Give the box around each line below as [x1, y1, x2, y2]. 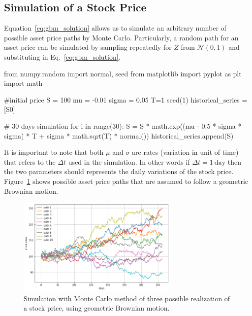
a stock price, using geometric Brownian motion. [24, 303, 170, 313]
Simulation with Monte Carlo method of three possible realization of [24, 293, 230, 303]
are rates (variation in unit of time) [132, 147, 239, 157]
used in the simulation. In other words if [68, 156, 190, 167]
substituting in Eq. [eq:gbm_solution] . [4, 51, 121, 62]
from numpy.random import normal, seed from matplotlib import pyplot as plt [4, 68, 242, 78]
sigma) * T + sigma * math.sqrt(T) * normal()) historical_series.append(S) [4, 130, 234, 140]
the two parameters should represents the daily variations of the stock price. [4, 166, 234, 176]
